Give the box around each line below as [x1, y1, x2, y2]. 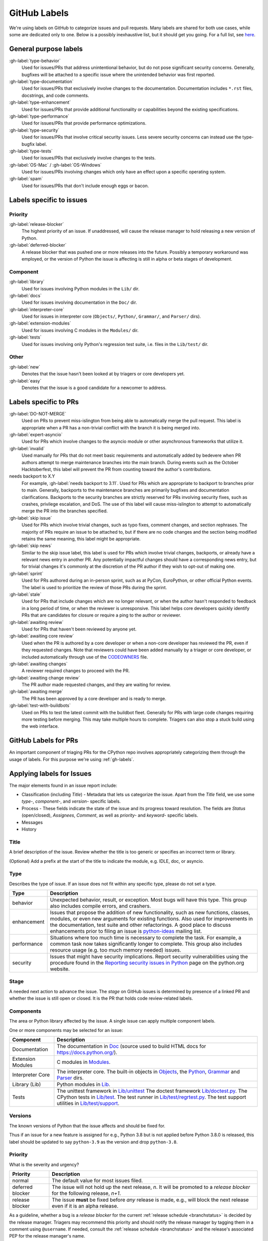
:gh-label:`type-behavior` [9, 58, 61, 64]
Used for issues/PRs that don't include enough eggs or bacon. [21, 183, 149, 189]
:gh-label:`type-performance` [9, 113, 69, 119]
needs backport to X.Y [9, 473, 56, 479]
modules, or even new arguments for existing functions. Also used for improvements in [50, 915, 253, 922]
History [21, 826, 37, 832]
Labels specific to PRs [9, 398, 79, 406]
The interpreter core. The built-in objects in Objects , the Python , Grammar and [57, 1068, 240, 1075]
